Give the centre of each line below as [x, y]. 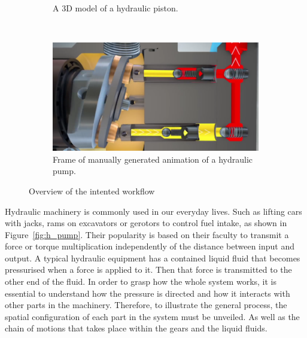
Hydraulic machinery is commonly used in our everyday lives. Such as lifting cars [153, 211]
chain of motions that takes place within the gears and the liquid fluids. [136, 328]
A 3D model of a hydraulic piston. [115, 8]
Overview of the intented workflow [92, 191]
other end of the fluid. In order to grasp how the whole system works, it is [141, 281]
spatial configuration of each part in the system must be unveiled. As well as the [152, 316]
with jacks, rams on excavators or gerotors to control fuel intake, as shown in [146, 223]
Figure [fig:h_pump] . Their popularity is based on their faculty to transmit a [147, 234]
